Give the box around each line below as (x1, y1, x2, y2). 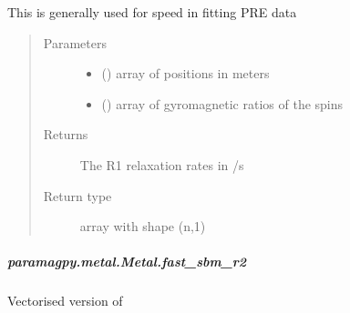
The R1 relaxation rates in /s (79, 155, 244, 174)
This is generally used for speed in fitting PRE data (7, 3, 297, 21)
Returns (43, 125, 88, 144)
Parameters (43, 33, 107, 52)
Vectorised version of (7, 291, 123, 310)
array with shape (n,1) (79, 217, 206, 236)
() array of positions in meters (101, 64, 270, 83)
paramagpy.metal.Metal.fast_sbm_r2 (7, 252, 247, 271)
